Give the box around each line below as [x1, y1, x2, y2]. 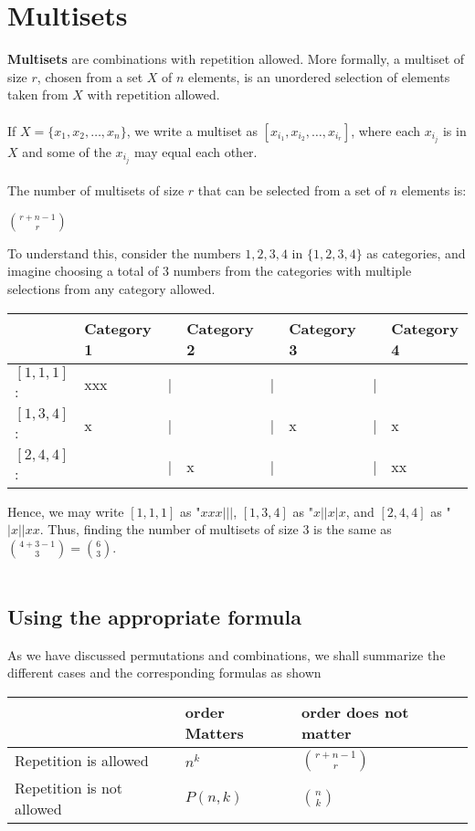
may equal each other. [133, 142, 258, 161]
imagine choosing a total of [7, 261, 159, 280]
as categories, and [366, 243, 466, 262]
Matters [185, 721, 244, 743]
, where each [351, 121, 421, 140]
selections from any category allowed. [7, 279, 216, 299]
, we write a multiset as [126, 121, 259, 140]
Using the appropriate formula [7, 602, 301, 630]
